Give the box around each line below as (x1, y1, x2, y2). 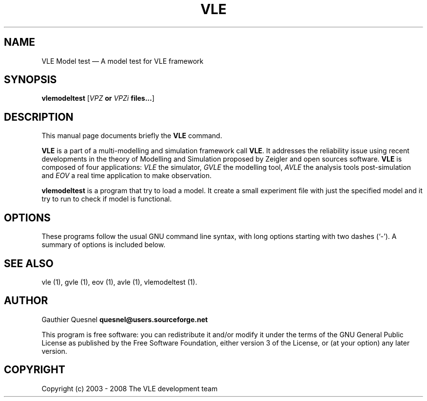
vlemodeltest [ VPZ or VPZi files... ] (41, 94, 155, 103)
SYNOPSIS (4, 73, 57, 86)
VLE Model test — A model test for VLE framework (41, 56, 204, 65)
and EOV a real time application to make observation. (41, 171, 212, 180)
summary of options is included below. (41, 240, 166, 249)
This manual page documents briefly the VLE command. (41, 131, 222, 140)
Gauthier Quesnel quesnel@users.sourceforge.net (41, 315, 208, 324)
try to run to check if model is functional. (41, 195, 172, 203)
